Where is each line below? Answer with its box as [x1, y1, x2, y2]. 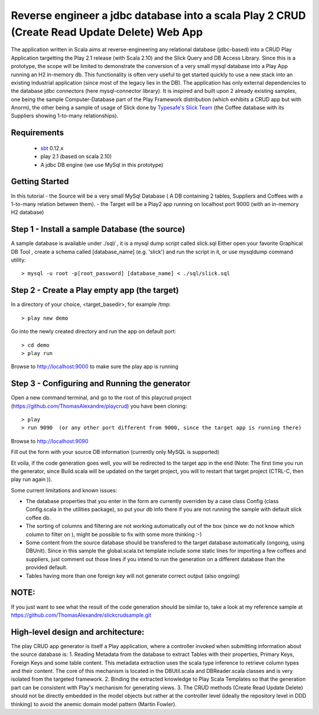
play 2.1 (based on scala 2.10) [40, 153, 112, 160]
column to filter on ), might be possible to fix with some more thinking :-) [25, 530, 202, 538]
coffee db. [25, 514, 51, 521]
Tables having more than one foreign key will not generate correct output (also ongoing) [25, 572, 240, 579]
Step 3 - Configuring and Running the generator [11, 379, 191, 389]
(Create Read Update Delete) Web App [11, 25, 203, 38]
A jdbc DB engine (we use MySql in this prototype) [40, 161, 164, 168]
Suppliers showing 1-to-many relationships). [11, 112, 119, 120]
